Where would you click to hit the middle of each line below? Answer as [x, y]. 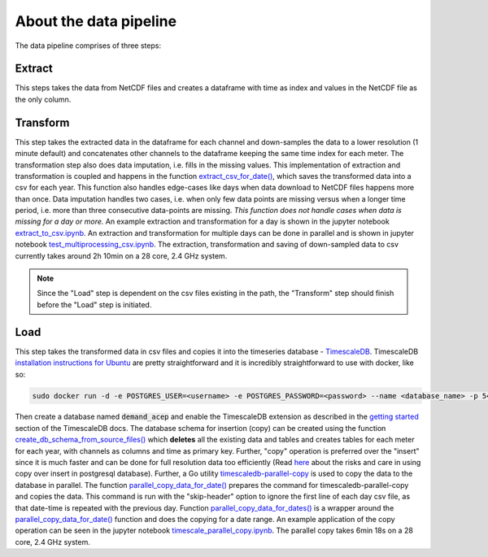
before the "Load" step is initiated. [94, 304]
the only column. [43, 99]
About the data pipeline [96, 21]
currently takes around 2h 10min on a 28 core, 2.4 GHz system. [121, 255]
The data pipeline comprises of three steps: [88, 46]
